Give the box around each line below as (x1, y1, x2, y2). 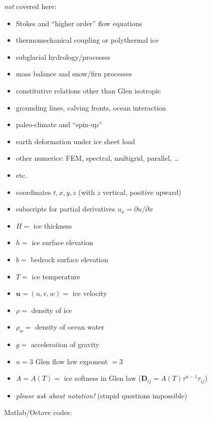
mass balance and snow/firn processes (16, 68, 132, 79)
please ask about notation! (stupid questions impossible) (16, 390, 187, 400)
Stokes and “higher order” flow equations (16, 18, 142, 28)
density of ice (31, 304, 72, 315)
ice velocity (72, 288, 107, 298)
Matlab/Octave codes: (4, 407, 72, 417)
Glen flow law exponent (35, 356, 108, 366)
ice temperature (32, 271, 80, 281)
